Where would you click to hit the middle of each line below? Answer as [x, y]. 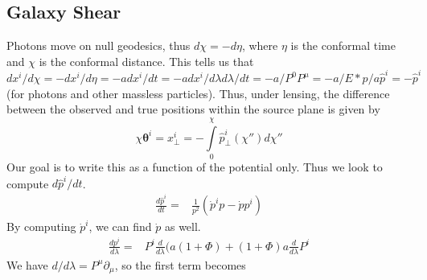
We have [27, 264]
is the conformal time [343, 45]
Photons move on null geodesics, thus [99, 45]
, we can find [120, 226]
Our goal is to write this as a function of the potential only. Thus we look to [195, 167]
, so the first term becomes [180, 264]
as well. [183, 226]
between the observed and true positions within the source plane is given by [193, 109]
